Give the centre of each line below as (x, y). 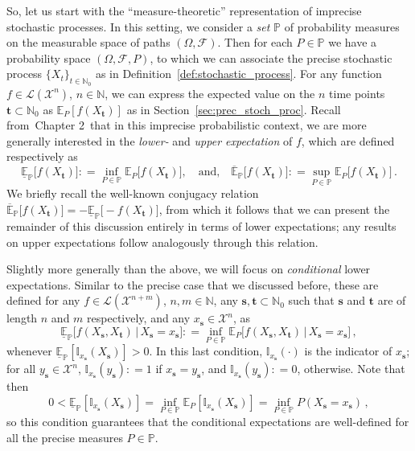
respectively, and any (139, 318)
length (22, 318)
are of (392, 300)
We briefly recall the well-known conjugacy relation (133, 193)
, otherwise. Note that (351, 369)
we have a (353, 42)
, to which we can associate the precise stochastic (271, 57)
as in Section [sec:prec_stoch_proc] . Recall (234, 109)
